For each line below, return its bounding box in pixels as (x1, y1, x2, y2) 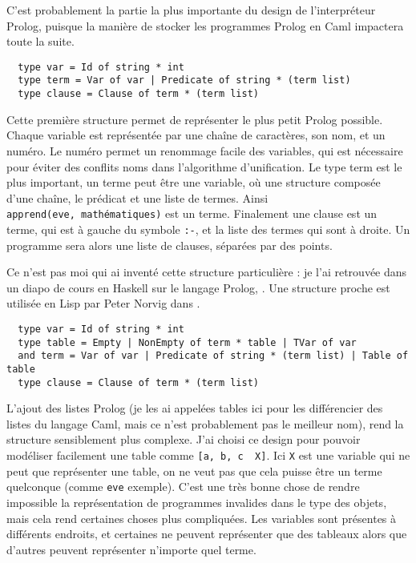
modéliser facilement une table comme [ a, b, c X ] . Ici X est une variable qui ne (6, 447, 410, 464)
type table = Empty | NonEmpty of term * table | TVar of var (18, 336, 357, 348)
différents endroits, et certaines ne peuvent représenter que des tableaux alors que (6, 525, 407, 542)
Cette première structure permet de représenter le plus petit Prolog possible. (6, 111, 383, 127)
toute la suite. (6, 33, 75, 50)
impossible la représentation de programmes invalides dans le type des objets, (6, 493, 387, 510)
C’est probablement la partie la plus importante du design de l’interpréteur (6, 2, 376, 18)
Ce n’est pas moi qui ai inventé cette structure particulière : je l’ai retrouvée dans (6, 263, 407, 280)
